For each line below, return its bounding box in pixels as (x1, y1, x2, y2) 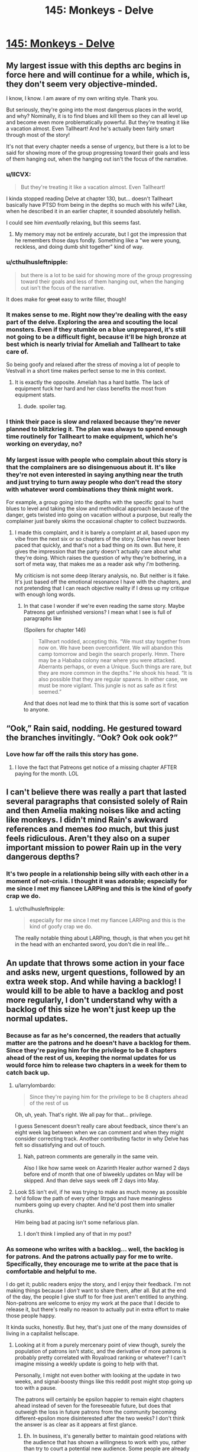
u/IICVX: (6, 170, 31, 178)
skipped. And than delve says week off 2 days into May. (23, 1177, 160, 1184)
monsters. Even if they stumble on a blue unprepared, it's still (6, 325, 186, 334)
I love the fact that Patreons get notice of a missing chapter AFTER (14, 764, 177, 771)
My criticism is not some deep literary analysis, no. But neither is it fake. (14, 572, 190, 579)
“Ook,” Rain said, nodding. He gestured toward (6, 723, 182, 733)
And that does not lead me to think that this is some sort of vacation (23, 700, 189, 707)
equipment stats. (14, 391, 56, 398)
